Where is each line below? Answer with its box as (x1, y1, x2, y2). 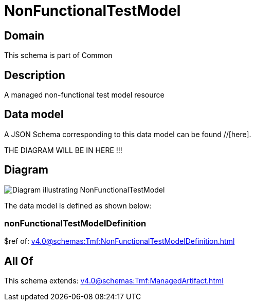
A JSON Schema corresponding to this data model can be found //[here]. (4, 129, 251, 139)
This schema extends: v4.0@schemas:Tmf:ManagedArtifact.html (4, 276, 224, 285)
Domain (4, 29, 45, 42)
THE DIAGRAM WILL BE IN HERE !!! (4, 145, 122, 155)
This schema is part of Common (4, 51, 113, 60)
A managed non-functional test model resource (4, 90, 165, 100)
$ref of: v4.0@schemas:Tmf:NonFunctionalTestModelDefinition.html (4, 237, 235, 246)
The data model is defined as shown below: (4, 201, 152, 210)
